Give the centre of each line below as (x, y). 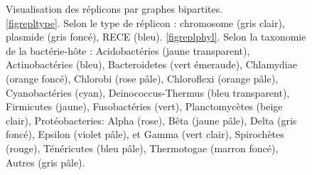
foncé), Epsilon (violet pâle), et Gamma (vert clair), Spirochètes (145, 134)
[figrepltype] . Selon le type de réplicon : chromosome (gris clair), (145, 22)
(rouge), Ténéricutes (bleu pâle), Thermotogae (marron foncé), (142, 148)
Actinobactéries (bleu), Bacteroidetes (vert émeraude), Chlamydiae (151, 64)
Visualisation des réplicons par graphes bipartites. (114, 9)
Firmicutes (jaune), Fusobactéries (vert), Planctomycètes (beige (144, 106)
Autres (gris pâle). (45, 162)
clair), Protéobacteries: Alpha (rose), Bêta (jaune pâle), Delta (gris (151, 120)
